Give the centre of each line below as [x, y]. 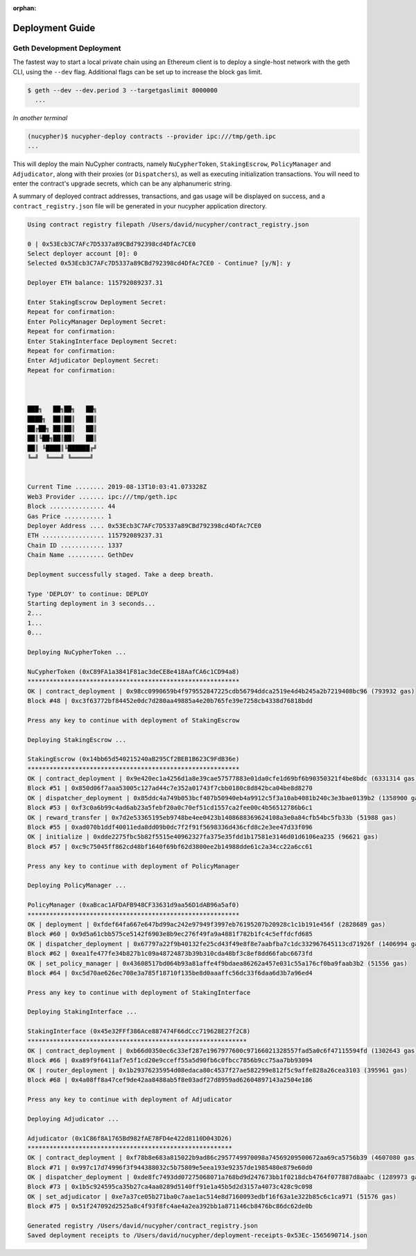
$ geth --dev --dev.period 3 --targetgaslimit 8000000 [122, 90]
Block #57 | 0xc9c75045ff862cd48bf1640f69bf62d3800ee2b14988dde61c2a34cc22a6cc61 [170, 846]
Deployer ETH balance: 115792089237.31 [95, 283]
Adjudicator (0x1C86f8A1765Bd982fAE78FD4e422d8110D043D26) [130, 1138]
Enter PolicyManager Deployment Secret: [97, 322]
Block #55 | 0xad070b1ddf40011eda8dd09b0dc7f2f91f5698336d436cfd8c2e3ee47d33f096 [170, 827]
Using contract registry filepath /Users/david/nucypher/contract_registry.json [168, 224]
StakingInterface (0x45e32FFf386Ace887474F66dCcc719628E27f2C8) [139, 1031]
